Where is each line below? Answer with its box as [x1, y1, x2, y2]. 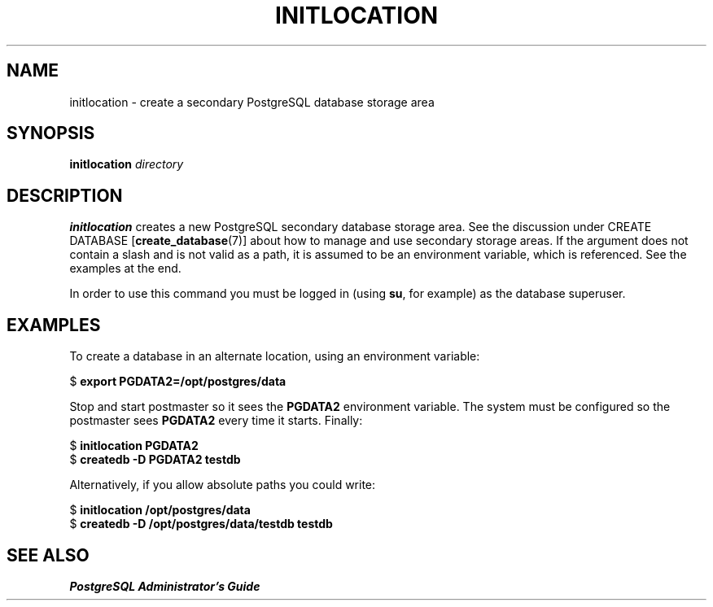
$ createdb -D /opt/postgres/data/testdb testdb [69, 517, 333, 531]
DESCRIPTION [7, 185, 123, 206]
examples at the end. [69, 261, 182, 276]
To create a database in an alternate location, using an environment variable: [69, 349, 480, 364]
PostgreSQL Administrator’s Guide [69, 579, 260, 593]
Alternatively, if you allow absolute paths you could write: [69, 478, 376, 492]
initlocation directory [69, 157, 184, 172]
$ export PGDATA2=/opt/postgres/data [69, 374, 287, 389]
